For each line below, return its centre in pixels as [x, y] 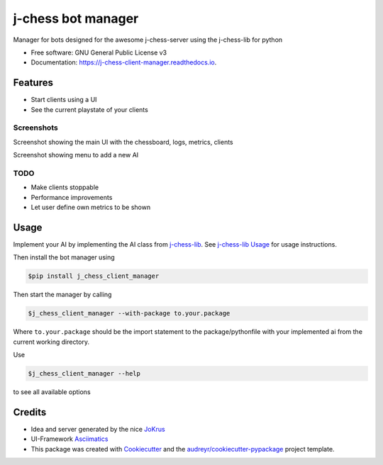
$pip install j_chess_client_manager [94, 276]
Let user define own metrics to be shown [91, 207]
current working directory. [51, 342]
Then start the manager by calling [62, 295]
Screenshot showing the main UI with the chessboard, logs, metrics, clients [123, 142]
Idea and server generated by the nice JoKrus [98, 429]
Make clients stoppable [65, 187]
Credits [30, 412]
